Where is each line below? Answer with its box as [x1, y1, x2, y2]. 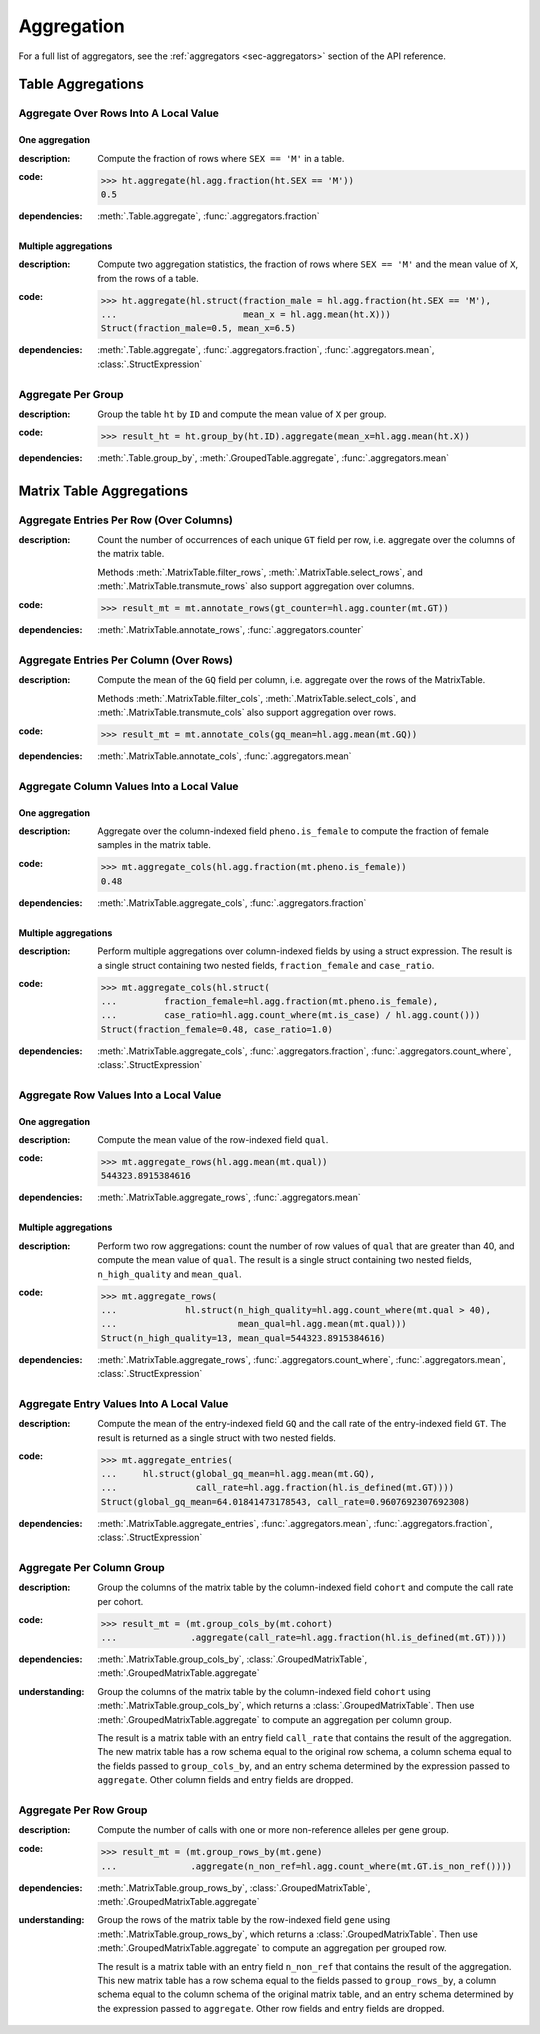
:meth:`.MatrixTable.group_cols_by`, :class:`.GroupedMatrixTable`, [97, 1653, 368, 1665]
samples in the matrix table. [97, 839, 212, 851]
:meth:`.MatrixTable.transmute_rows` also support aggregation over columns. [97, 580, 415, 592]
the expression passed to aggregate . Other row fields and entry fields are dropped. [97, 2002, 445, 2014]
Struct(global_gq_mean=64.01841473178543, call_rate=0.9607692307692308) [100, 1496, 470, 1507]
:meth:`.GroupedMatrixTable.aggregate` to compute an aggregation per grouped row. [97, 1942, 447, 1954]
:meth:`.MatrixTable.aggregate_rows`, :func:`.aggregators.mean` [97, 1191, 362, 1204]
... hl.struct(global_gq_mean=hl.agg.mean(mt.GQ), [100, 1468, 375, 1480]
